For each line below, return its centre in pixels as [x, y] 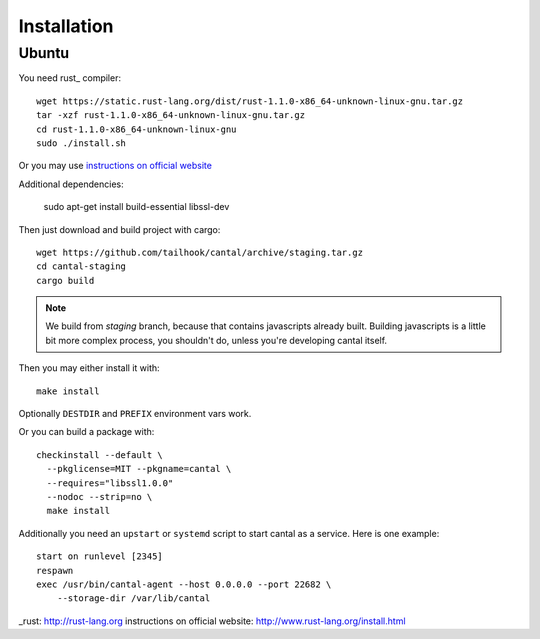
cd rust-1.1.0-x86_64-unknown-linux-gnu [136, 129]
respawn [55, 570]
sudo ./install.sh [81, 143]
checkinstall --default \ [100, 454]
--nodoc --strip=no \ [99, 496]
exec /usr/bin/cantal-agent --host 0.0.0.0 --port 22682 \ [184, 584]
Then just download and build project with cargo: [119, 229]
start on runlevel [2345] [100, 556]
